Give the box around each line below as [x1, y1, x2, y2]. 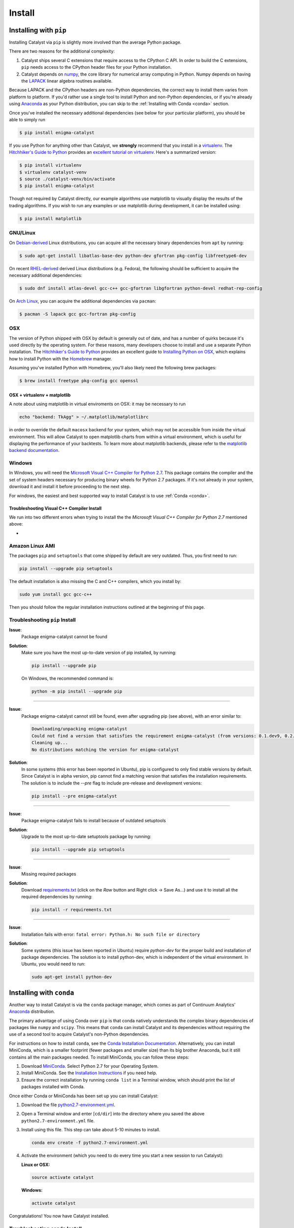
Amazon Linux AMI [9, 542, 55, 549]
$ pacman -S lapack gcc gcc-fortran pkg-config [19, 311, 136, 317]
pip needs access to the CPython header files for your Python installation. [21, 64, 171, 70]
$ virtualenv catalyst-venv [19, 169, 87, 175]
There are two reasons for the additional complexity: [9, 48, 115, 54]
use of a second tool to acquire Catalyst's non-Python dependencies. [9, 1032, 149, 1037]
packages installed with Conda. [21, 1084, 85, 1090]
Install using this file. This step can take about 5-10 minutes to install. [21, 1127, 161, 1133]
